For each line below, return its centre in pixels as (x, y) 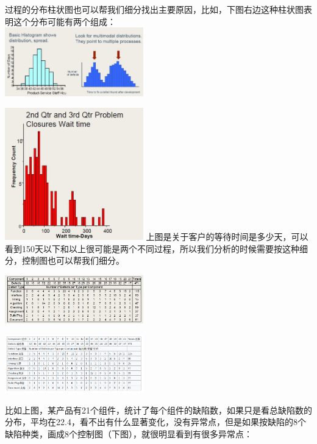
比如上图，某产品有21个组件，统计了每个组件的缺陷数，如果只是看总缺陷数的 (158, 410)
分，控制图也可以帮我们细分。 (65, 260)
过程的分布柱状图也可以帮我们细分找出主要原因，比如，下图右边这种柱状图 (154, 9)
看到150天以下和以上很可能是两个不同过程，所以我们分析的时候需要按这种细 (156, 248)
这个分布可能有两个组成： (64, 21)
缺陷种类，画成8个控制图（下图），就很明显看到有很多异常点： (129, 433)
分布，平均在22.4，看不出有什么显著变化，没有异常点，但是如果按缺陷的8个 (155, 422)
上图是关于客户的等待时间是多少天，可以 (227, 237)
